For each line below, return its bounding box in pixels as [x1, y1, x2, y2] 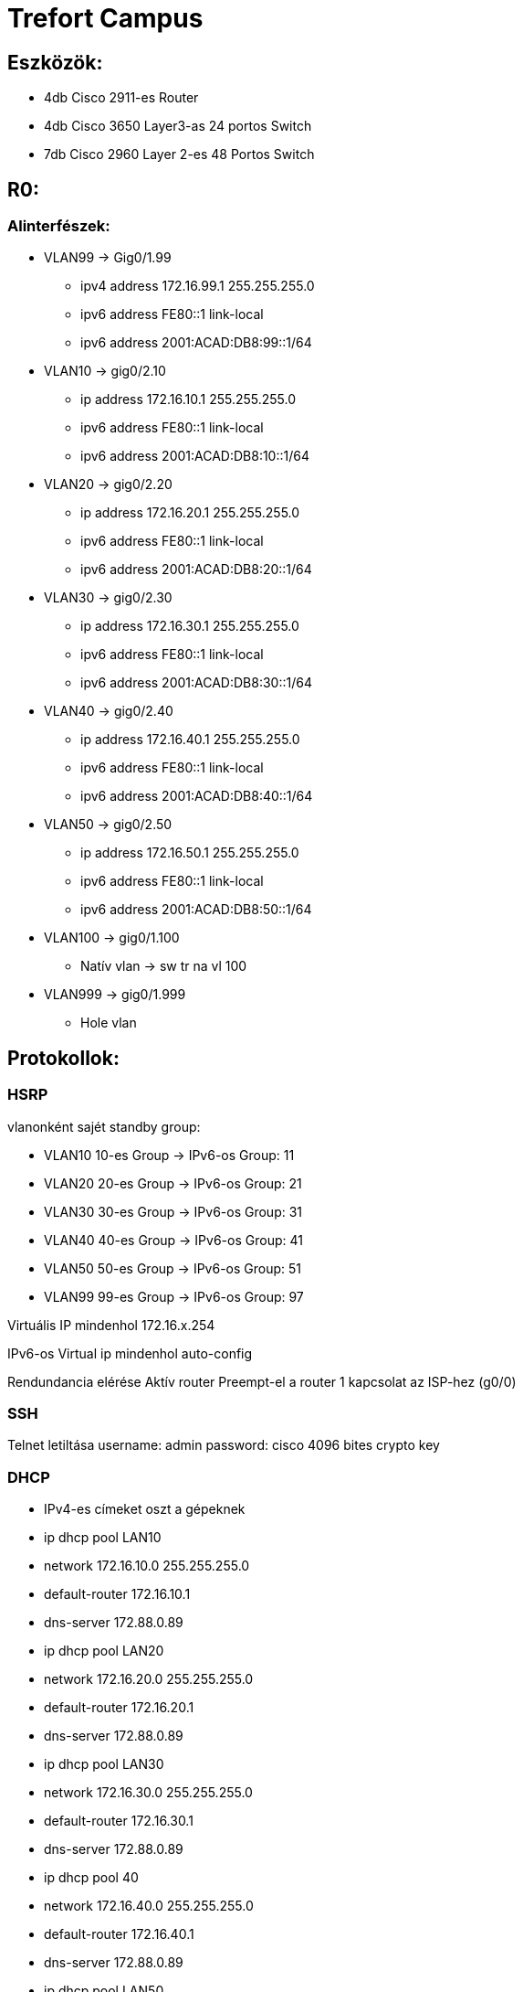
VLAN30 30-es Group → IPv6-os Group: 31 [44, 1203, 303, 1220]
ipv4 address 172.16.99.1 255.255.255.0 [80, 278, 315, 294]
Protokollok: [7, 1046, 120, 1070]
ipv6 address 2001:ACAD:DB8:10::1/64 [80, 448, 309, 464]
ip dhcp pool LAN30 [44, 1756, 164, 1773]
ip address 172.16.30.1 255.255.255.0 [80, 618, 299, 634]
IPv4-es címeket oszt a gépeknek [44, 1501, 246, 1518]
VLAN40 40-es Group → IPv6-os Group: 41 [44, 1231, 303, 1248]
